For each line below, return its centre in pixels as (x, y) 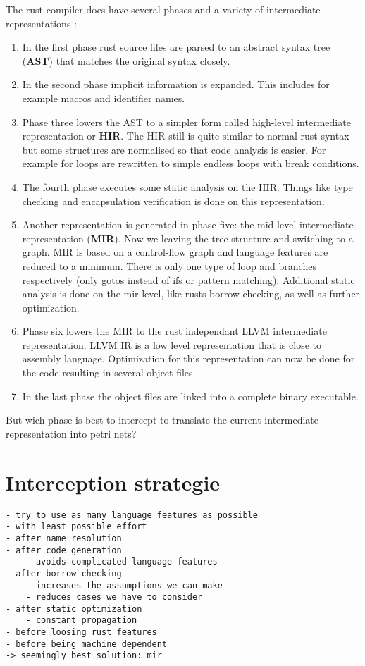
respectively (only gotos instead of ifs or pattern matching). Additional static (188, 279)
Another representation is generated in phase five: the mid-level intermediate (188, 224)
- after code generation (64, 550)
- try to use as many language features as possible (132, 515)
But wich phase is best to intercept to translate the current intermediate (162, 420)
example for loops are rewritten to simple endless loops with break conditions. (191, 163)
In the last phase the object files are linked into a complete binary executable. (190, 396)
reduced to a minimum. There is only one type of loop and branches (169, 265)
